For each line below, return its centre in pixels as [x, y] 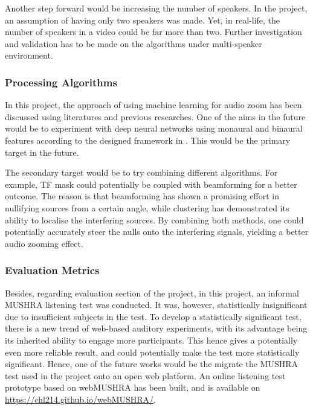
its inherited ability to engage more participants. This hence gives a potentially [151, 340]
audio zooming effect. [44, 243]
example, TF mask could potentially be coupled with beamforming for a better [151, 184]
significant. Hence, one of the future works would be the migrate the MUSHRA [152, 364]
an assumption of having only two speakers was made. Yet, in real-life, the [143, 20]
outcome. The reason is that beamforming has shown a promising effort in [142, 196]
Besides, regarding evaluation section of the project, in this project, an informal [152, 293]
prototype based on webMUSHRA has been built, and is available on [133, 387]
